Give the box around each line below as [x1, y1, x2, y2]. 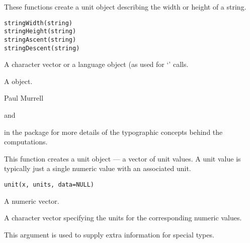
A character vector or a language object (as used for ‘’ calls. [4, 59, 189, 69]
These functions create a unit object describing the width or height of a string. [4, 2, 246, 12]
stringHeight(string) [4, 28, 76, 35]
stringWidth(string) [4, 19, 73, 27]
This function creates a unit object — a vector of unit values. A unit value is [4, 153, 241, 164]
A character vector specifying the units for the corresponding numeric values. [4, 212, 242, 223]
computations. [4, 136, 48, 147]
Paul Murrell [4, 93, 44, 103]
